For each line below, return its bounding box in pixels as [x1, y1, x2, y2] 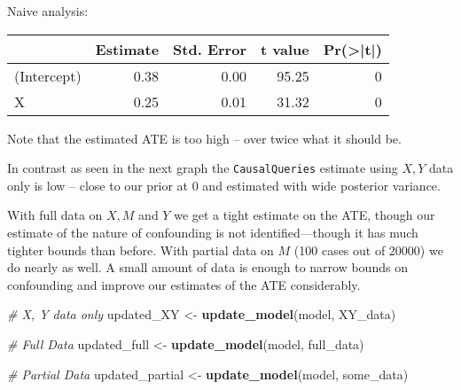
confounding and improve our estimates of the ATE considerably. [7, 275, 361, 293]
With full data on [7, 206, 103, 224]
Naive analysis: [7, 2, 89, 19]
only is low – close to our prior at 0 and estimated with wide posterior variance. [7, 175, 441, 194]
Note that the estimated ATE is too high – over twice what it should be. [7, 129, 402, 147]
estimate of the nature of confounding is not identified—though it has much [7, 223, 418, 242]
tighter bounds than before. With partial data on [7, 240, 274, 259]
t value [260, 38, 309, 59]
